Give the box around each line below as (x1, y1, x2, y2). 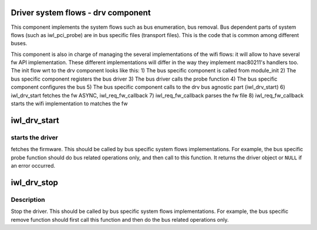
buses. (11, 40, 28, 47)
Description (11, 195, 45, 204)
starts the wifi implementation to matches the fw (11, 100, 128, 107)
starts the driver (11, 133, 58, 141)
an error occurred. (11, 162, 56, 169)
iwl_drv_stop (11, 177, 59, 188)
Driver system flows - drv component (11, 8, 151, 18)
